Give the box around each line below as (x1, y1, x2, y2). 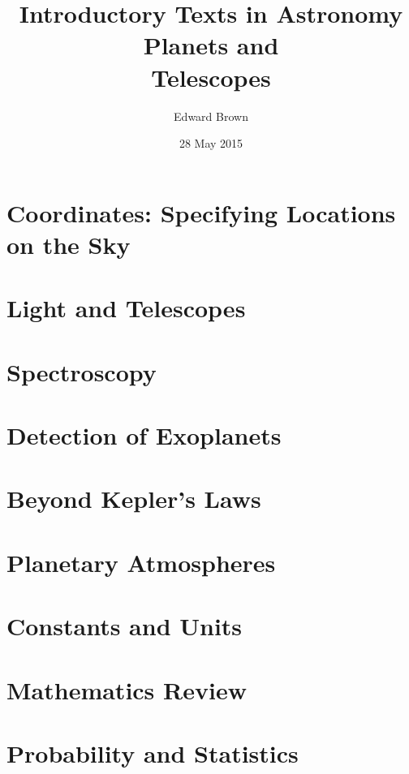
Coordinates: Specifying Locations (6, 196, 396, 229)
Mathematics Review (6, 673, 247, 706)
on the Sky (6, 227, 131, 260)
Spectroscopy (6, 355, 157, 388)
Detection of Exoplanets (6, 419, 282, 451)
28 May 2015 (179, 135, 243, 152)
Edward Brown (174, 107, 248, 124)
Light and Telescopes (6, 291, 246, 325)
